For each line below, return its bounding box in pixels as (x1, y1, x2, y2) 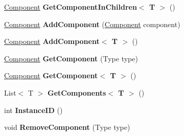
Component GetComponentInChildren (4, 2, 137, 12)
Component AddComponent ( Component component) (4, 18, 180, 29)
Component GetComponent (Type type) (4, 53, 138, 63)
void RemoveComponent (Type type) (4, 122, 130, 132)
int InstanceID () (4, 104, 63, 115)
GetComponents (48, 87, 106, 98)
